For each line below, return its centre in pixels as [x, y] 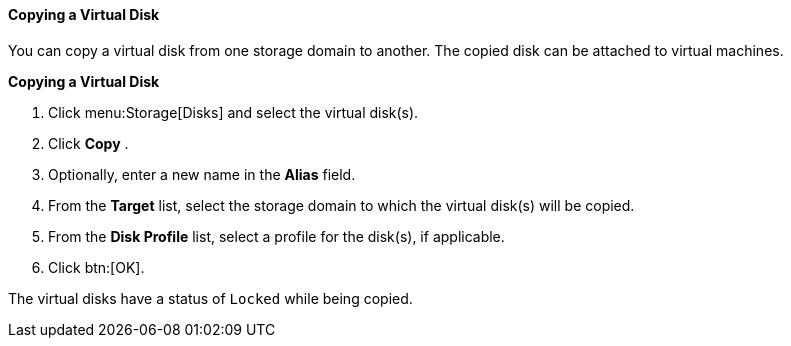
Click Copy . [88, 143]
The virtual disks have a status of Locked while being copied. [210, 298]
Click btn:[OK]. [96, 267]
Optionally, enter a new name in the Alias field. [202, 174]
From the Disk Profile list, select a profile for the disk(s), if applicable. [276, 236]
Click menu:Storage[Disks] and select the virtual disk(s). [233, 112]
